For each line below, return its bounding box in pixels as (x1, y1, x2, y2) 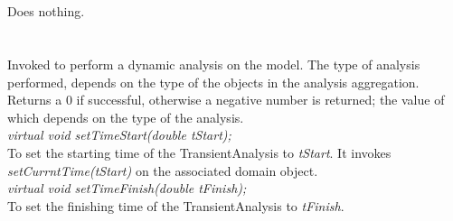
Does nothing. (7, 2, 85, 21)
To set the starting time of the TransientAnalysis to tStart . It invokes (7, 143, 392, 161)
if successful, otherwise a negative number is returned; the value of (76, 90, 445, 109)
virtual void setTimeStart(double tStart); (7, 125, 231, 144)
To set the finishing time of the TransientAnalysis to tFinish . (7, 196, 344, 215)
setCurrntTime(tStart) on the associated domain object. (7, 161, 318, 180)
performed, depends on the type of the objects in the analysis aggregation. (7, 72, 420, 91)
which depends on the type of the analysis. (7, 107, 244, 126)
